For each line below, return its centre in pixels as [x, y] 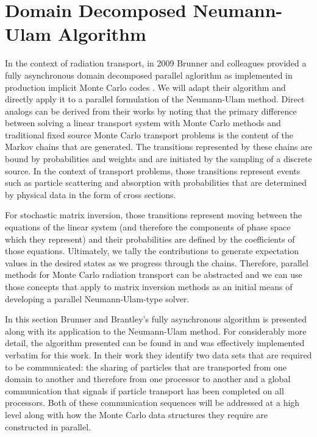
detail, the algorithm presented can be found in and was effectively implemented [155, 343]
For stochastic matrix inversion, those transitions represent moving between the [154, 215]
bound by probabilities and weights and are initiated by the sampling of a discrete [158, 159]
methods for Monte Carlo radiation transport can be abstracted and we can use [154, 275]
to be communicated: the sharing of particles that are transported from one [146, 367]
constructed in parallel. [48, 426]
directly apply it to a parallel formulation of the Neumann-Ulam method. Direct [155, 99]
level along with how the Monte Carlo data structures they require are [136, 414]
